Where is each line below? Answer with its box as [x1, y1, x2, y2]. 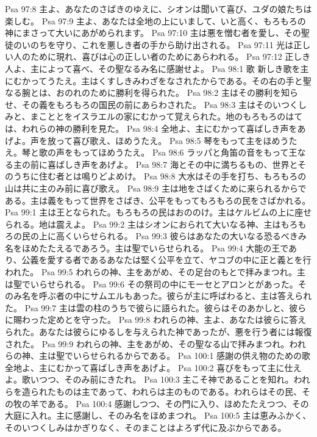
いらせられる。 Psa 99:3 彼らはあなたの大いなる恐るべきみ [73, 229, 307, 242]
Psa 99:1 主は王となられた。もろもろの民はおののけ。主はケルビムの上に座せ [5, 206, 312, 218]
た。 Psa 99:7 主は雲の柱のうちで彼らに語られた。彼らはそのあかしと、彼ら [5, 301, 307, 314]
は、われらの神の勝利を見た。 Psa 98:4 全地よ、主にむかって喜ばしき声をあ [5, 121, 306, 134]
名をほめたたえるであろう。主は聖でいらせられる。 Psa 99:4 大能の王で [5, 241, 289, 254]
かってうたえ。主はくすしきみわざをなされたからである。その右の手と [21, 74, 303, 87]
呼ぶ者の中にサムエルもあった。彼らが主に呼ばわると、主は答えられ [38, 289, 312, 302]
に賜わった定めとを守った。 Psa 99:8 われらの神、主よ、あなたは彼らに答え [5, 313, 307, 326]
